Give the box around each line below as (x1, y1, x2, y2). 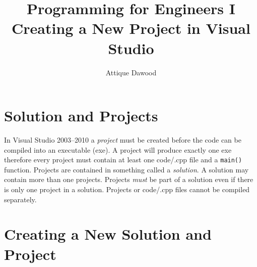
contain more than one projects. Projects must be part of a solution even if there (4, 174, 253, 185)
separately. (4, 194, 37, 204)
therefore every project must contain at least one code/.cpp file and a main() (4, 154, 242, 165)
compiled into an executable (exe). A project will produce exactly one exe (4, 144, 232, 155)
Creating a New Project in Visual (12, 18, 250, 38)
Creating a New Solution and (4, 224, 212, 244)
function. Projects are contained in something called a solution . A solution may (4, 164, 249, 174)
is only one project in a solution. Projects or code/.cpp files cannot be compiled (4, 184, 250, 195)
